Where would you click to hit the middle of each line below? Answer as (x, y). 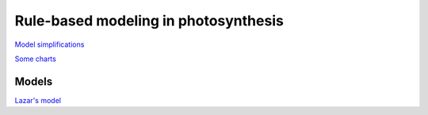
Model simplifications (50, 44)
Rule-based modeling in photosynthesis (149, 21)
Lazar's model (38, 100)
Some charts (36, 59)
